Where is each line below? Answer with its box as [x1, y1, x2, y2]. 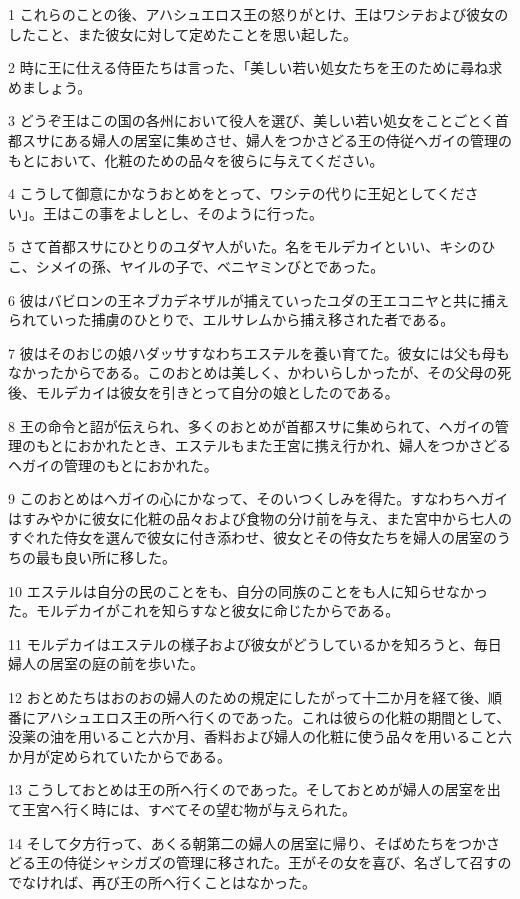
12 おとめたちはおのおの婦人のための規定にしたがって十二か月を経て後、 [8, 687, 488, 708]
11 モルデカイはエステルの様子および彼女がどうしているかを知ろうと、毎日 [8, 633, 502, 654]
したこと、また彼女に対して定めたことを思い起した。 [8, 23, 358, 44]
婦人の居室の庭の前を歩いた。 [8, 653, 204, 674]
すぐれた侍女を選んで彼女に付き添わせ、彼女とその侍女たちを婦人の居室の [8, 527, 497, 548]
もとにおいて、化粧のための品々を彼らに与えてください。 [8, 149, 384, 170]
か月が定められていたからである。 [8, 745, 232, 766]
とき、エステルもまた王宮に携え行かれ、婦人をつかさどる [133, 435, 511, 456]
